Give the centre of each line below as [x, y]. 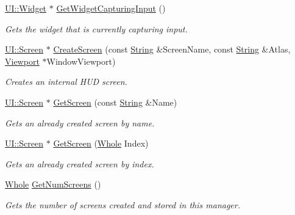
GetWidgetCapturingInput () [111, 8]
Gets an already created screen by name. [80, 122]
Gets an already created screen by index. [80, 163]
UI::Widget [26, 8]
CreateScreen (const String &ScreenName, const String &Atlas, [172, 49]
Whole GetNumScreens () [53, 184]
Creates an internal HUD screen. [66, 82]
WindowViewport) [81, 61]
